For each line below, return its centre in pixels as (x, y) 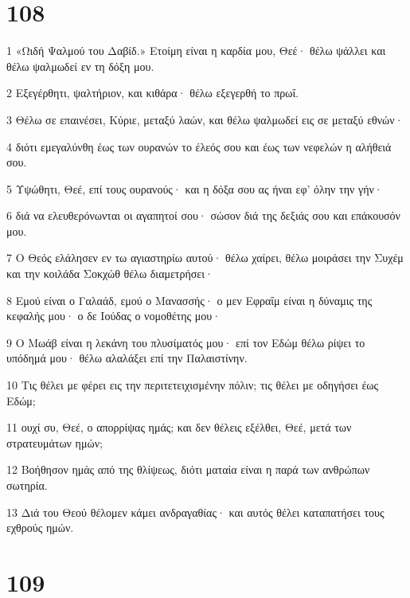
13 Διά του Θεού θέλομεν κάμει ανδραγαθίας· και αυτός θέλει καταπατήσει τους (195, 512)
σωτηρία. (27, 485)
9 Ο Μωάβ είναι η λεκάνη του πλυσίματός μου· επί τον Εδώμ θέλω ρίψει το (186, 342)
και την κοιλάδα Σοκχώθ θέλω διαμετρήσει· (110, 274)
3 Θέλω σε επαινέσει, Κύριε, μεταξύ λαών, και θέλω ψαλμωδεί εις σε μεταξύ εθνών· (205, 119)
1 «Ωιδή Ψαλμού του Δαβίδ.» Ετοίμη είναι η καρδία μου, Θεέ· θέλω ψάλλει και (196, 51)
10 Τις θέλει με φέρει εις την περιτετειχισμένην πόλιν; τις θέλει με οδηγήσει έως (193, 385)
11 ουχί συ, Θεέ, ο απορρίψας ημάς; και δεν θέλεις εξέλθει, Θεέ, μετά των (179, 427)
